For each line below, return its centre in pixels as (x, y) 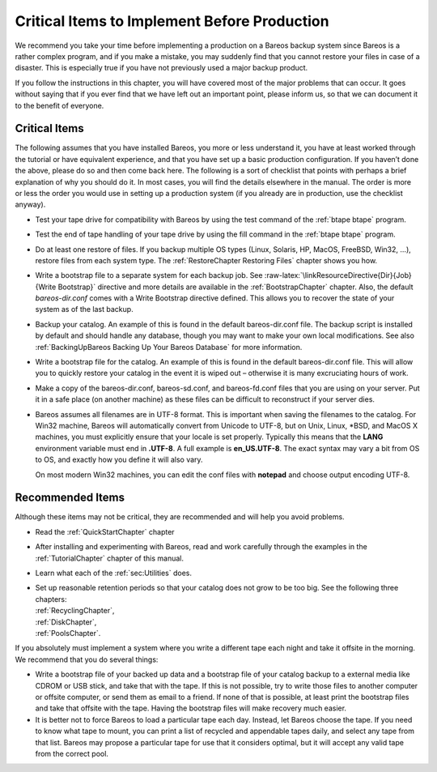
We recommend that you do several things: (87, 659)
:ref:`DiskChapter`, (66, 622)
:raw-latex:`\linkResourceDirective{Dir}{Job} (338, 275)
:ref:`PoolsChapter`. (68, 633)
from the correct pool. (72, 753)
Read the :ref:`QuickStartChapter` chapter (105, 531)
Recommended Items (70, 498)
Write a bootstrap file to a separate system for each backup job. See (149, 275)
